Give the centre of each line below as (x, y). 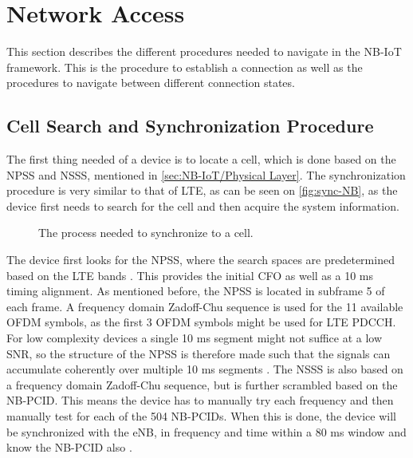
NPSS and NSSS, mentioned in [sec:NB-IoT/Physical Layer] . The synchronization (206, 174)
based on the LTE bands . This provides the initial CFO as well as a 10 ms (190, 275)
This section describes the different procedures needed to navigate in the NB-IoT (204, 51)
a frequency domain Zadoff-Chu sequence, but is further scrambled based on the (202, 384)
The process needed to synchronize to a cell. (146, 233)
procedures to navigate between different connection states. (151, 83)
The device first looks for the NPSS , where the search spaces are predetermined (201, 260)
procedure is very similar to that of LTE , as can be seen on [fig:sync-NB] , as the (202, 190)
